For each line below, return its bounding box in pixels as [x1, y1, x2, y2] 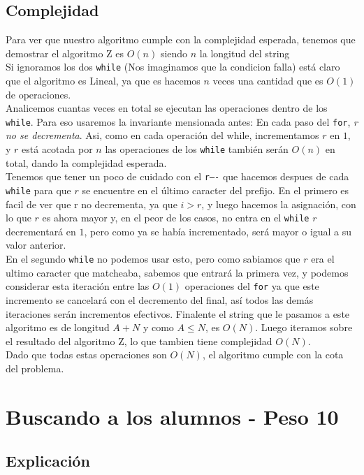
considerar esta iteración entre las [6, 279, 150, 293]
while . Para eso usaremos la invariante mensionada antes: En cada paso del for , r [6, 114, 358, 129]
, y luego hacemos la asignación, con [201, 196, 356, 211]
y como [143, 320, 174, 335]
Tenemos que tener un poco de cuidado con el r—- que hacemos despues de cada [6, 169, 349, 184]
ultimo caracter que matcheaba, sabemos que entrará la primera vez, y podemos [6, 265, 349, 279]
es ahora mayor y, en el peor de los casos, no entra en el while [42, 210, 310, 225]
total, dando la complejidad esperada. [6, 155, 167, 170]
